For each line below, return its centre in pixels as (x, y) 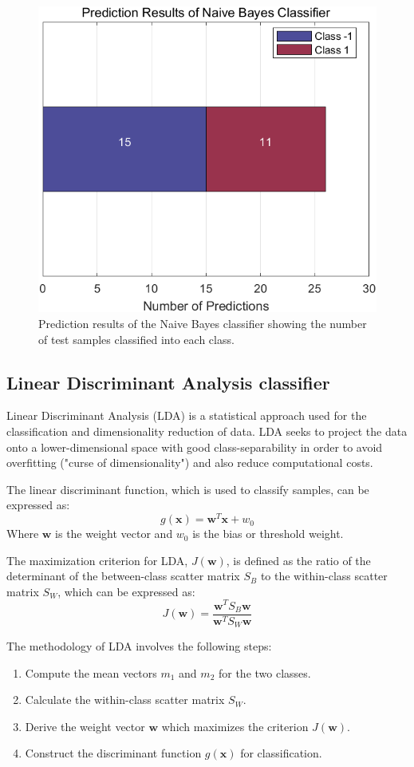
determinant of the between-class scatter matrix (123, 576)
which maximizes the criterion (235, 726)
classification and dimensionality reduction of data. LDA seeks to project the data (207, 431)
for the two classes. (264, 672)
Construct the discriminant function (113, 753)
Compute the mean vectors (91, 672)
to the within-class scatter (324, 576)
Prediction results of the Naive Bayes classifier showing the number (203, 324)
